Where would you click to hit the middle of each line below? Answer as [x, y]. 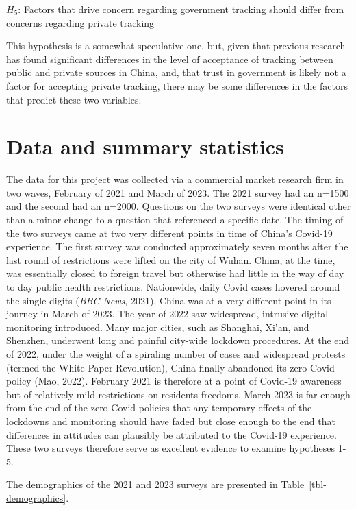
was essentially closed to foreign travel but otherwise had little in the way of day [175, 273]
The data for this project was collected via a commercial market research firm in [175, 179]
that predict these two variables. [74, 99]
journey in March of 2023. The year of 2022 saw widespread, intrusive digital [167, 314]
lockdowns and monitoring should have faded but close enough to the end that [171, 421]
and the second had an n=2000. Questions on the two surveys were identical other [179, 206]
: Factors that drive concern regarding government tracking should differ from [181, 9]
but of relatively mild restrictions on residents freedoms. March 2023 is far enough [178, 394]
